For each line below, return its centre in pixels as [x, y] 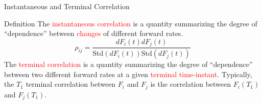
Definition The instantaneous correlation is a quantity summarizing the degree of [131, 23]
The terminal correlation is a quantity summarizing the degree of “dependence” [128, 64]
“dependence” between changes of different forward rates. [94, 33]
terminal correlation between [71, 84]
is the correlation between [191, 84]
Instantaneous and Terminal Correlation [67, 6]
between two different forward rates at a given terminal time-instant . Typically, [128, 74]
